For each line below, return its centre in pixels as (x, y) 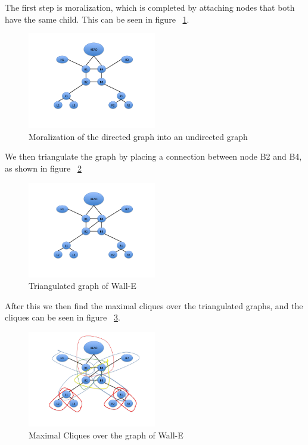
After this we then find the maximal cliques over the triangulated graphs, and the (154, 305)
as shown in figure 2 (43, 168)
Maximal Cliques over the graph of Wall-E (106, 435)
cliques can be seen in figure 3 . (63, 317)
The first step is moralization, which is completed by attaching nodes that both (150, 7)
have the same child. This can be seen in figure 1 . (97, 19)
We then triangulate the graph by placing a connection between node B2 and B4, (153, 156)
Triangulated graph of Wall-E (83, 286)
